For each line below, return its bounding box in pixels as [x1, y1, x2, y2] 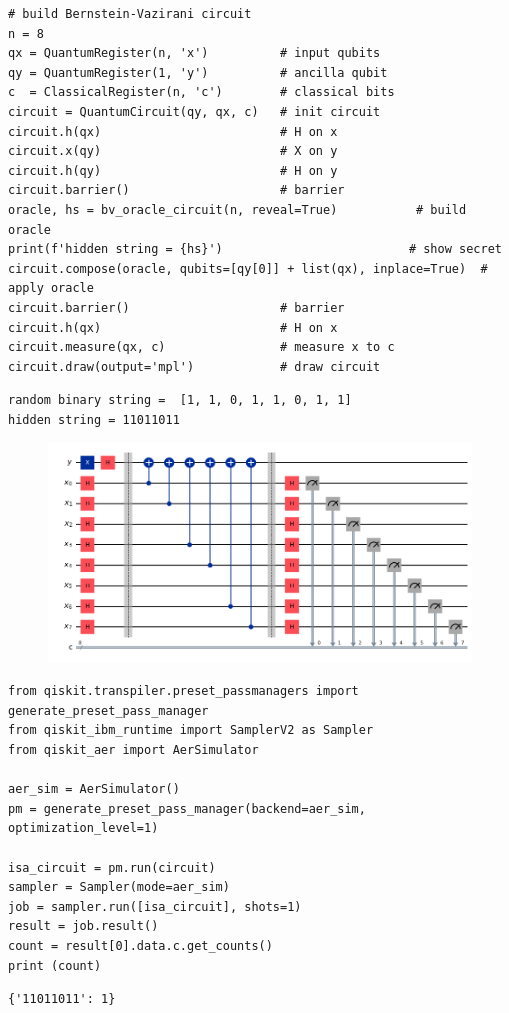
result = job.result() [8, 919, 159, 934]
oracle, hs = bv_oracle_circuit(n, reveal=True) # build [8, 202, 467, 217]
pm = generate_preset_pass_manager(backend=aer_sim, [8, 801, 366, 816]
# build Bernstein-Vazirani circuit [8, 7, 252, 21]
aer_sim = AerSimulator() [8, 782, 180, 797]
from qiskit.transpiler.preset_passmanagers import [8, 684, 359, 699]
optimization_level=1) [8, 821, 159, 836]
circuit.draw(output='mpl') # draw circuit [8, 359, 381, 374]
